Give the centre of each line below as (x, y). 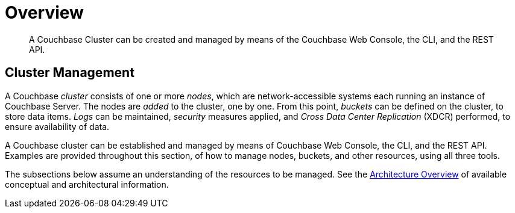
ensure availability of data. (57, 126)
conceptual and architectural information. (87, 184)
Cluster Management (70, 73)
